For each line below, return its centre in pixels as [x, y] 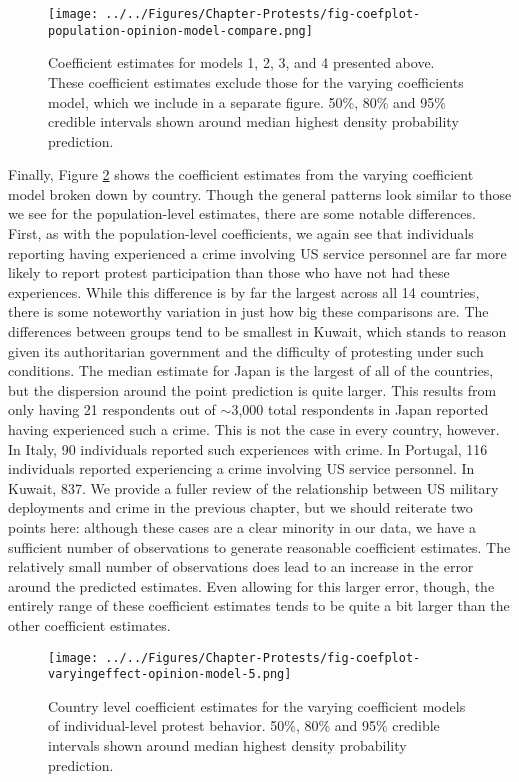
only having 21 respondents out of [112, 409]
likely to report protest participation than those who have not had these [229, 272]
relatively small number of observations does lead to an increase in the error [241, 566]
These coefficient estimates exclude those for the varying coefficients [256, 81]
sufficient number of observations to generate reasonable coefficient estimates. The [259, 546]
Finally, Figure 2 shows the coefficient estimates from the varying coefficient [241, 174]
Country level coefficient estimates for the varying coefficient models [257, 705]
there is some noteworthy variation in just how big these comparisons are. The [248, 311]
